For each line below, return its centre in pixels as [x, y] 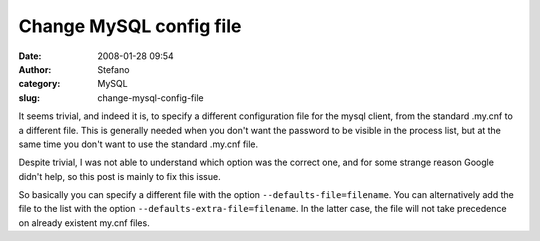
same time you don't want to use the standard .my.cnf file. [138, 144]
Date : [30, 56]
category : [39, 84]
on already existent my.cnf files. [84, 222]
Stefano [113, 69]
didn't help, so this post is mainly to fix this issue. [119, 176]
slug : [29, 97]
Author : [35, 69]
